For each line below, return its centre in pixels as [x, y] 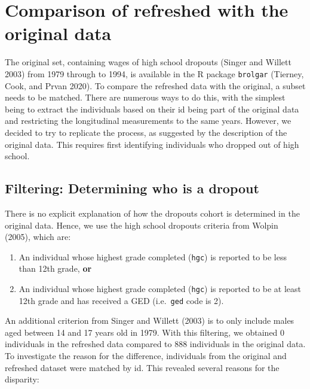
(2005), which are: [38, 237]
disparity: [22, 379]
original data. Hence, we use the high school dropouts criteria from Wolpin [142, 225]
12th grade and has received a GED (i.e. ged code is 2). [121, 300]
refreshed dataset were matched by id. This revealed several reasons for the [142, 367]
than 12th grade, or [55, 268]
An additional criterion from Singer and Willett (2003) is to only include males [150, 320]
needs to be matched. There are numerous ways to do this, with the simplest [145, 97]
